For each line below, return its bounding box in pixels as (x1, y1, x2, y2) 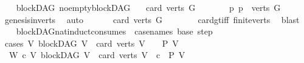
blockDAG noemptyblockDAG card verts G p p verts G (16, 1, 281, 13)
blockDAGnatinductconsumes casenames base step (16, 25, 213, 38)
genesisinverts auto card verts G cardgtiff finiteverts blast (4, 13, 300, 25)
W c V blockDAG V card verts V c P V (9, 48, 185, 61)
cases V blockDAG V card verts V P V (4, 36, 179, 49)
